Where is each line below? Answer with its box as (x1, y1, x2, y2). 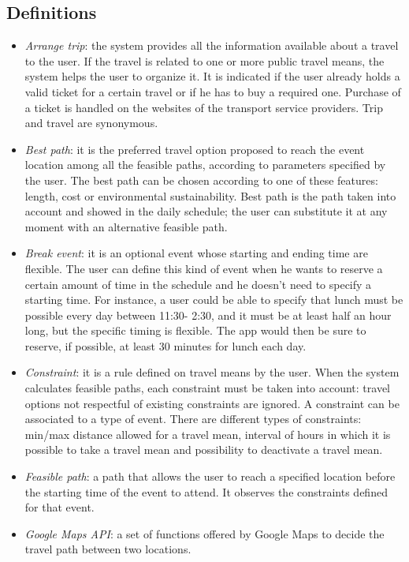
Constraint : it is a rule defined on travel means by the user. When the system (24, 364, 400, 380)
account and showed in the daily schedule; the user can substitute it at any (24, 203, 388, 219)
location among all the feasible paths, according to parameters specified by (24, 156, 386, 173)
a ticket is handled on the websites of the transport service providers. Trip (24, 99, 383, 115)
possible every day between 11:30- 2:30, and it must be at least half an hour (24, 306, 392, 323)
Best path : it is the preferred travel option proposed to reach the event (24, 140, 365, 157)
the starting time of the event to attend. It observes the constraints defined (24, 483, 388, 500)
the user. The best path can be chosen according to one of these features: (24, 171, 378, 188)
